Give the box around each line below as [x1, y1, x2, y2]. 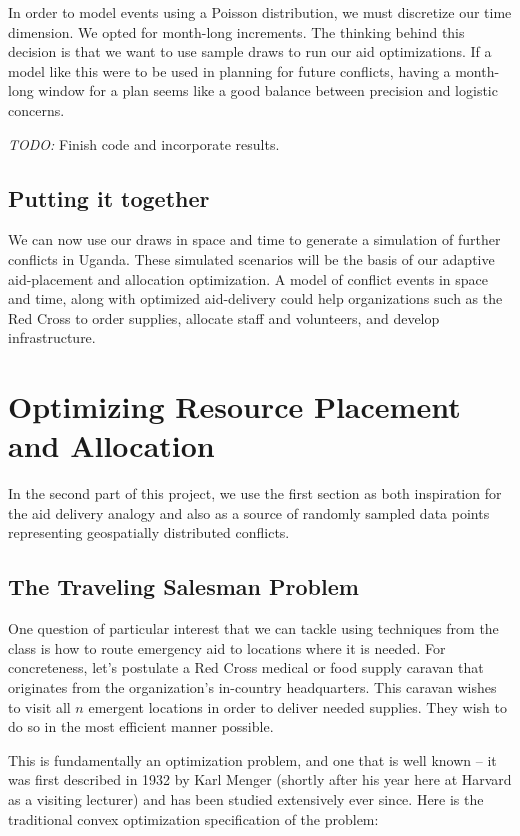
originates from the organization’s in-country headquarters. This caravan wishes [8, 677, 497, 697]
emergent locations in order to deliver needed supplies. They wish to [88, 696, 507, 717]
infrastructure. [8, 327, 96, 348]
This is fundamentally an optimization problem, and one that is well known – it [8, 749, 497, 770]
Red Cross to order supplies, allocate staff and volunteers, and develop [8, 307, 440, 328]
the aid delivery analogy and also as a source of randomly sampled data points [8, 502, 490, 523]
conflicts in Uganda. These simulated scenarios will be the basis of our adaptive [8, 248, 495, 269]
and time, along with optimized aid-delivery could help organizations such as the [8, 288, 503, 309]
